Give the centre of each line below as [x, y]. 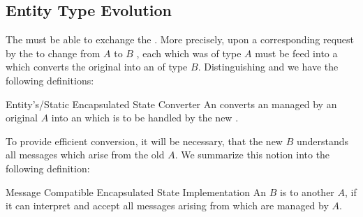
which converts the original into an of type [97, 67]
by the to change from [53, 53]
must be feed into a [296, 53]
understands [323, 141]
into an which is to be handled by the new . [145, 118]
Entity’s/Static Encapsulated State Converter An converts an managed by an [171, 104]
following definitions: [50, 80]
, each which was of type [189, 53]
